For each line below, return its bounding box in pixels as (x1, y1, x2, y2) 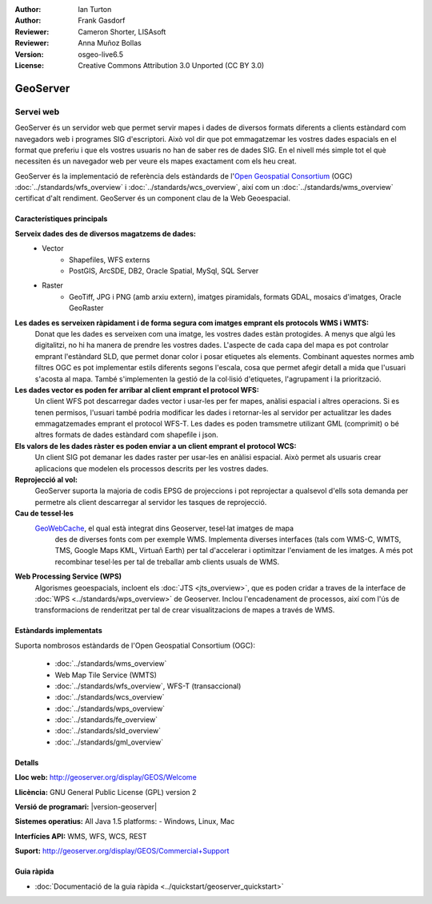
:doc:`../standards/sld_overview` (54, 726, 162, 736)
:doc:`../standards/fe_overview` (54, 715, 158, 724)
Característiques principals (14, 214, 108, 224)
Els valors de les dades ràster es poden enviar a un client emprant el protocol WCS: (14, 441, 297, 450)
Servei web (14, 106, 60, 117)
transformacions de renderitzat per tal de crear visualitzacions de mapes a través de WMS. (34, 605, 335, 615)
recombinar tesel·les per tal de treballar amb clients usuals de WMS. (54, 557, 280, 567)
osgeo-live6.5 (78, 49, 124, 59)
